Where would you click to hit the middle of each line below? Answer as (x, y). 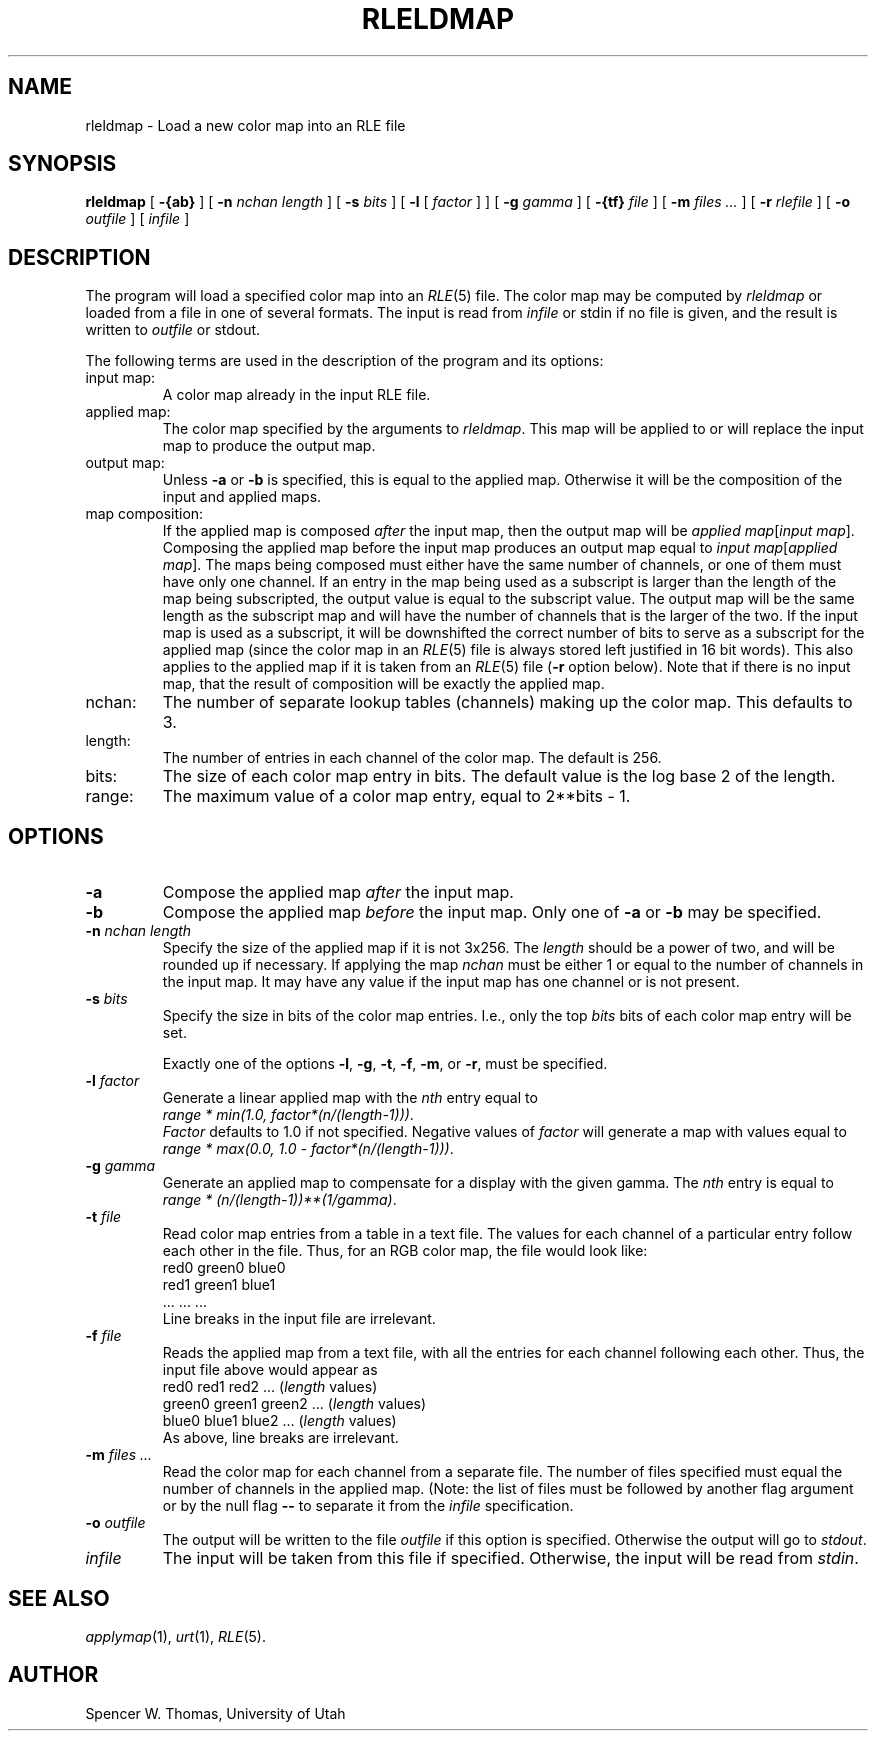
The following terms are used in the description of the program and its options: (344, 361)
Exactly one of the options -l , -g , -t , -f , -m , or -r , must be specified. (385, 1064)
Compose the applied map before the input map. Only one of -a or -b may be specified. (492, 912)
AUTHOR (53, 1675)
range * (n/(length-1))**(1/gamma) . (279, 1200)
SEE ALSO (59, 1598)
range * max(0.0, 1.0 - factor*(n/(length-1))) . (308, 1149)
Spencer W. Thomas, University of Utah (215, 1713)
